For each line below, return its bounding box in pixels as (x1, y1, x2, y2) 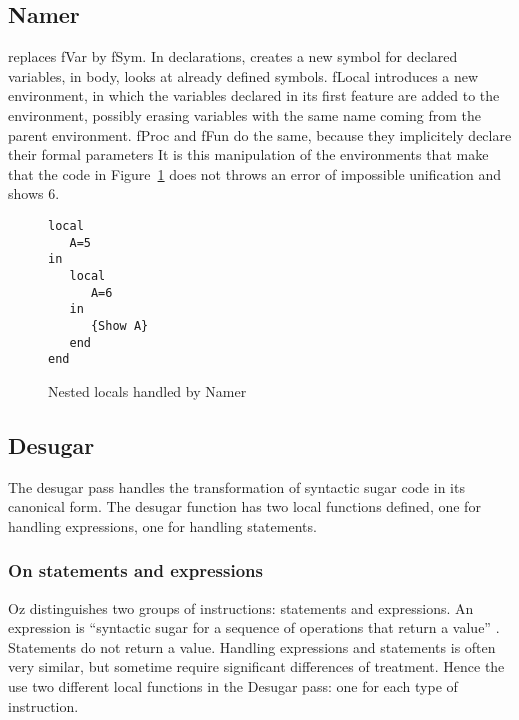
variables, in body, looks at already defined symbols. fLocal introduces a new (8, 65, 479, 86)
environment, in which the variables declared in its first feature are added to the (8, 85, 500, 106)
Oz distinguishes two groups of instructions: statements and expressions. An (8, 597, 474, 618)
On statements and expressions (8, 558, 263, 583)
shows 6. (8, 183, 60, 204)
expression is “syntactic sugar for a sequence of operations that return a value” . (8, 617, 500, 638)
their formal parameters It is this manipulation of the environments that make (8, 144, 489, 165)
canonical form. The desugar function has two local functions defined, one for (8, 496, 481, 517)
